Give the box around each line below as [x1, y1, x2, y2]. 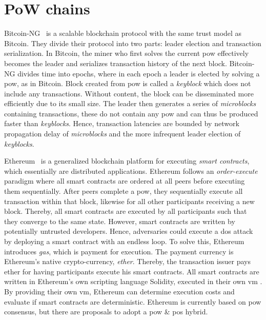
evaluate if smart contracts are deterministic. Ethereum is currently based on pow [4, 296, 261, 307]
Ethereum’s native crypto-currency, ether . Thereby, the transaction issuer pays [4, 256, 251, 267]
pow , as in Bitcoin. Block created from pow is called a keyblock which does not [4, 78, 251, 89]
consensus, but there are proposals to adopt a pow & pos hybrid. [4, 306, 208, 317]
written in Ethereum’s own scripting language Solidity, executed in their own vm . [4, 276, 262, 287]
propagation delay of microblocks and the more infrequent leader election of [4, 128, 241, 139]
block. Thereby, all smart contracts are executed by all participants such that [4, 206, 247, 216]
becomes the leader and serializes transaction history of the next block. [4, 57, 227, 68]
